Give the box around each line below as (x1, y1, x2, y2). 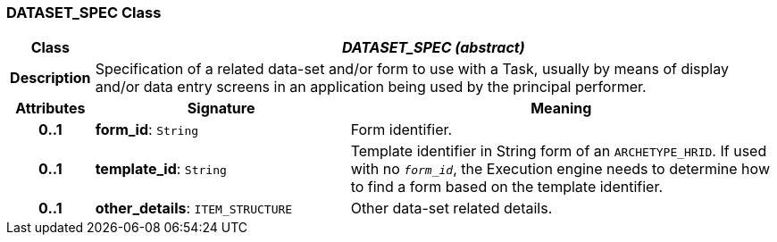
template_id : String (95, 160, 227, 179)
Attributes (15, 99, 86, 118)
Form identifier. (350, 121, 453, 139)
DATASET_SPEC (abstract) (341, 38, 525, 57)
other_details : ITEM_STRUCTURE (95, 199, 293, 218)
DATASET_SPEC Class (6, 4, 162, 21)
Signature (187, 99, 255, 118)
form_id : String (95, 121, 199, 139)
